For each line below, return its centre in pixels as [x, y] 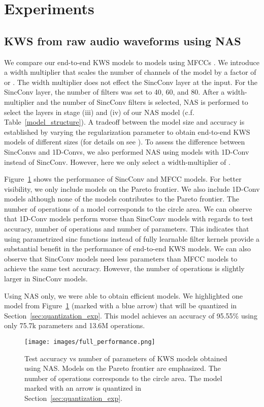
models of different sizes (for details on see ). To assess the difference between [125, 142]
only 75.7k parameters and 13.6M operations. [75, 325]
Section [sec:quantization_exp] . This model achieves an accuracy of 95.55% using [131, 315]
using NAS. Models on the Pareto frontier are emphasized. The [123, 368]
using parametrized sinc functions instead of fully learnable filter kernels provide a [132, 238]
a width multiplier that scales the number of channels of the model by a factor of [130, 72]
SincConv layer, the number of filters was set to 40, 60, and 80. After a [114, 92]
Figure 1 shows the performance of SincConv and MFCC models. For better [123, 179]
